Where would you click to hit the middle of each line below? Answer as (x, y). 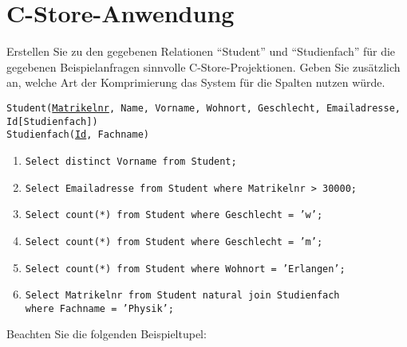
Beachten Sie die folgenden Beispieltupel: (107, 334)
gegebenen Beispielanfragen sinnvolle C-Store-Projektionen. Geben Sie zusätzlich (203, 66)
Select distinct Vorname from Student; (131, 161)
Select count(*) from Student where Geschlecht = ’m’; (174, 242)
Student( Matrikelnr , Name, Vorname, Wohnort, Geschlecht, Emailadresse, (203, 108)
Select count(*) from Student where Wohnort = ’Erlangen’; (185, 269)
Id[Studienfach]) (52, 121)
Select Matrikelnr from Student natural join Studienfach (182, 296)
